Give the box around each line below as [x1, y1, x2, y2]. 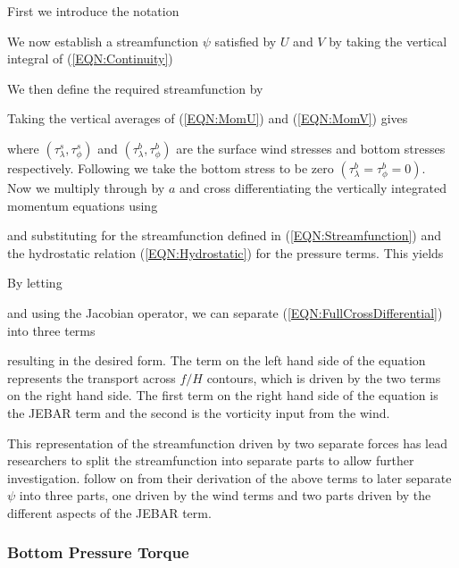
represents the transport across [7, 368, 176, 387]
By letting [7, 273, 63, 292]
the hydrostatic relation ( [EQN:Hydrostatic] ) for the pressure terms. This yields [7, 243, 444, 262]
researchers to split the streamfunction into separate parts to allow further [7, 451, 414, 470]
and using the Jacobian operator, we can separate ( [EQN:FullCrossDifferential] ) [7, 303, 443, 322]
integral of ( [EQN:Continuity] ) [7, 49, 173, 68]
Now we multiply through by [7, 178, 165, 196]
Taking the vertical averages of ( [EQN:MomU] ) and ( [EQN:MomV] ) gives [7, 109, 408, 128]
